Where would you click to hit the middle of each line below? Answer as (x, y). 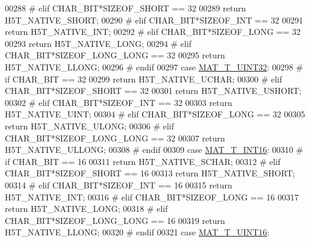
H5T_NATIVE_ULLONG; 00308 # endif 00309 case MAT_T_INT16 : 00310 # (154, 150)
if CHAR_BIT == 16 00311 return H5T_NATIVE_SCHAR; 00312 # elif (143, 161)
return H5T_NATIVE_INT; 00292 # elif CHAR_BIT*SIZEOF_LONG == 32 (153, 32)
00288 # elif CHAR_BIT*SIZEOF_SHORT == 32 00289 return (126, 8)
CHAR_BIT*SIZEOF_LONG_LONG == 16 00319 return (115, 220)
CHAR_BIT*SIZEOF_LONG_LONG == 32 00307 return (115, 138)
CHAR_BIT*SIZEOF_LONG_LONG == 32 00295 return (115, 55)
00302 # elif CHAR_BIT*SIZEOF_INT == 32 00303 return (119, 102)
